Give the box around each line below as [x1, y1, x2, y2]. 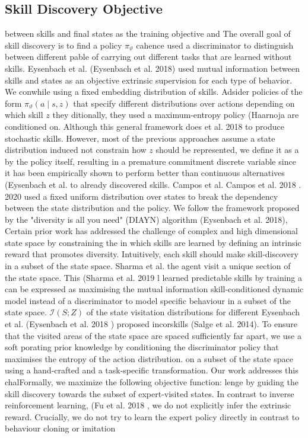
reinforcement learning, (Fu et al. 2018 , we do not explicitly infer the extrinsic [5, 399, 291, 411]
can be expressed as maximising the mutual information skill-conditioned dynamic [5, 283, 304, 295]
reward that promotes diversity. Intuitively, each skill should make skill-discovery [5, 248, 299, 260]
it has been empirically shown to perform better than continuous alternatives [5, 167, 285, 179]
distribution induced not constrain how [5, 143, 147, 156]
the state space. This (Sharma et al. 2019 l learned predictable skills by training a [5, 271, 303, 283]
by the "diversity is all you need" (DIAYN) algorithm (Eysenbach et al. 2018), [5, 213, 288, 225]
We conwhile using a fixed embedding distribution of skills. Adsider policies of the [5, 85, 303, 98]
